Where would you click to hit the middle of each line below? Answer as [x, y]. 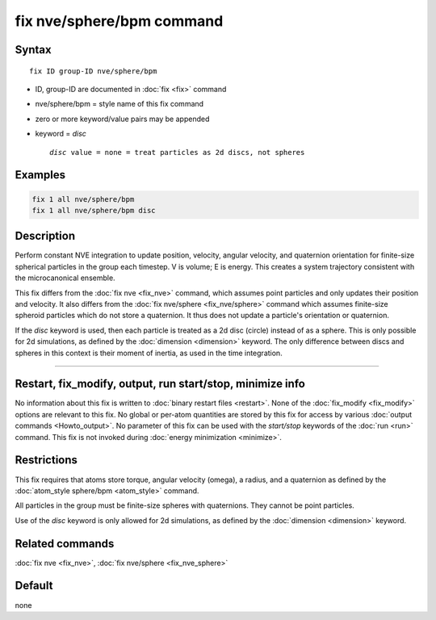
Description [45, 236]
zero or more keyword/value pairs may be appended [122, 119]
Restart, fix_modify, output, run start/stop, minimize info [160, 384]
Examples [40, 175]
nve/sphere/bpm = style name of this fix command [119, 104]
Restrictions [46, 460]
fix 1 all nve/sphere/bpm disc [94, 210]
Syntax [33, 50]
